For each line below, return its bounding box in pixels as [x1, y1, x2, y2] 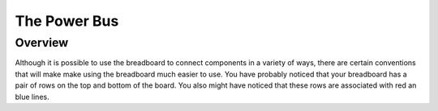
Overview [15, 35, 69, 50]
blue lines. [15, 92, 49, 101]
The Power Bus [15, 12, 119, 30]
